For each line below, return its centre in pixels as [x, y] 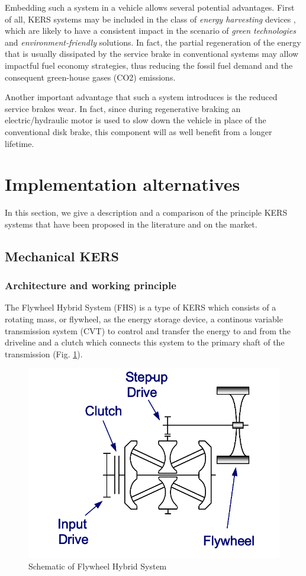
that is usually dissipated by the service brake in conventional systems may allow [152, 54]
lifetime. [20, 143]
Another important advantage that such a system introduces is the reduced [141, 97]
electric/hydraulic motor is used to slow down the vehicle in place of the [136, 120]
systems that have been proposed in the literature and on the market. [131, 224]
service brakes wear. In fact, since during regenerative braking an [123, 108]
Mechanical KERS [62, 256]
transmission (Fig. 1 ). [44, 353]
